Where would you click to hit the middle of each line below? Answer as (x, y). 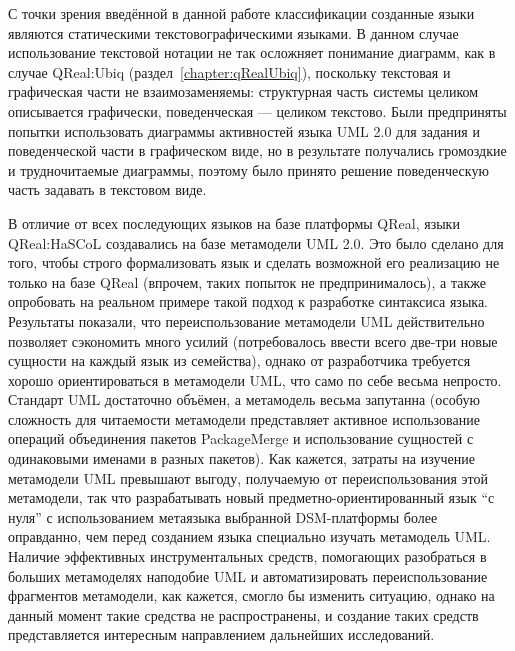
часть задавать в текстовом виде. (107, 189)
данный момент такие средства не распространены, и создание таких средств (243, 614)
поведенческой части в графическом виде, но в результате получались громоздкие (257, 150)
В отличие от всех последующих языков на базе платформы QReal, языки (234, 222)
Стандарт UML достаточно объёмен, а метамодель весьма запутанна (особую (244, 399)
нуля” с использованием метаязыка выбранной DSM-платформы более (223, 516)
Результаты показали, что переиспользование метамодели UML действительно (246, 320)
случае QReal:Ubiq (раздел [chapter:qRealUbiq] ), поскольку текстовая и (229, 71)
